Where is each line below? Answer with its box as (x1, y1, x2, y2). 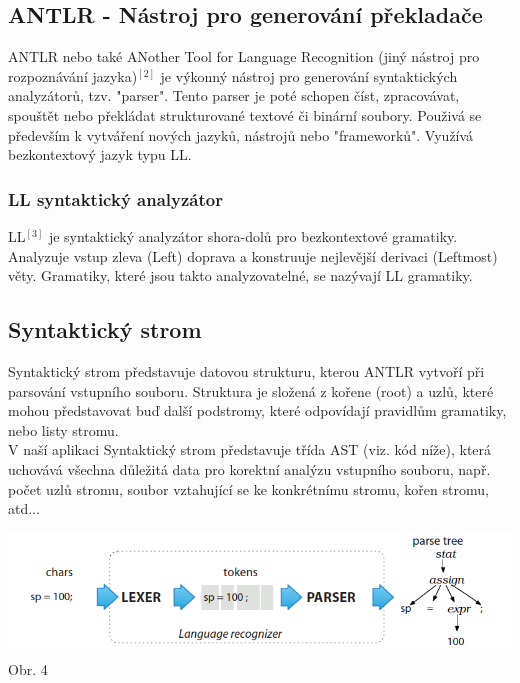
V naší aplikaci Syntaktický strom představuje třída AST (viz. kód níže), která (8, 439, 492, 460)
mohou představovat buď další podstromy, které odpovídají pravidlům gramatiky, (8, 400, 507, 421)
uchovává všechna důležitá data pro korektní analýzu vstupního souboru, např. (8, 458, 491, 479)
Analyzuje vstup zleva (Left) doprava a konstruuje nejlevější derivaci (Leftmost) (8, 245, 498, 266)
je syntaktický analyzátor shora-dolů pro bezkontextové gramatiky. (48, 225, 458, 246)
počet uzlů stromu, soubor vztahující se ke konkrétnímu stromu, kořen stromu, (8, 478, 489, 499)
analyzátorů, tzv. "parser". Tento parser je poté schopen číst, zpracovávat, (8, 85, 460, 106)
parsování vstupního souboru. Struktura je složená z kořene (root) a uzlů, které (8, 380, 494, 401)
